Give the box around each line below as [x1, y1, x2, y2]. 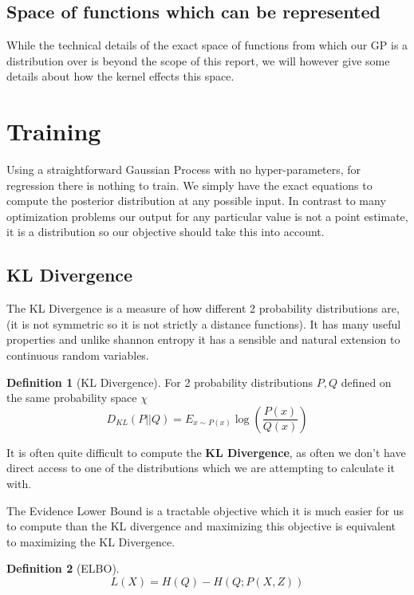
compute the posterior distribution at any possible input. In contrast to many [6, 192, 386, 209]
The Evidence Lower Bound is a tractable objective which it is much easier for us [6, 502, 404, 518]
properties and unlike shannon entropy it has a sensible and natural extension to [6, 331, 400, 348]
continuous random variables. [6, 347, 149, 364]
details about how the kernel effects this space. [6, 68, 235, 85]
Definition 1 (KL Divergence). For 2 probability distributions [6, 373, 313, 390]
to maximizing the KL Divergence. [6, 533, 175, 550]
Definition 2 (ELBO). [6, 560, 120, 577]
